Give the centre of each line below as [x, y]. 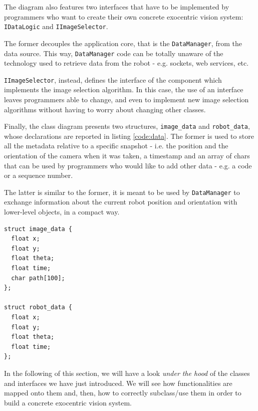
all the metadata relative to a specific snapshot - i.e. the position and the [116, 146]
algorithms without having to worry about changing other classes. [105, 109]
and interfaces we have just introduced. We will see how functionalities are [118, 383]
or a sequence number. [39, 175]
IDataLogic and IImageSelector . [56, 26]
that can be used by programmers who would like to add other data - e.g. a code [128, 165]
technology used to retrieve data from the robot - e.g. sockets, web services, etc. [126, 63]
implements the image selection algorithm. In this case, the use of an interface [124, 89]
